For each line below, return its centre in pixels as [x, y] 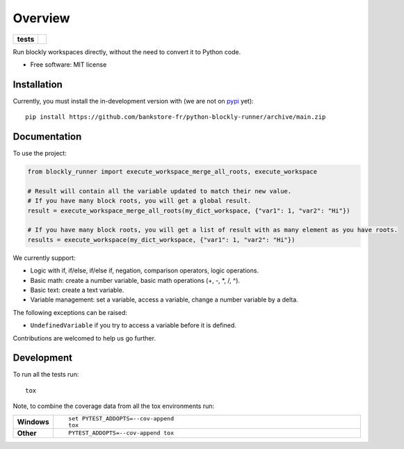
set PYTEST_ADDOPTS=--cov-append [121, 418]
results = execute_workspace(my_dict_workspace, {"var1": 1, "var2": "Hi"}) [161, 239]
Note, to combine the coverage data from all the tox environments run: [114, 406]
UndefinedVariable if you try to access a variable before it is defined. [133, 325]
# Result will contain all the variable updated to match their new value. [160, 191]
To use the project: [40, 154]
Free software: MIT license [68, 64]
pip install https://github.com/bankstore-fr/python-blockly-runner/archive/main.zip [176, 117]
